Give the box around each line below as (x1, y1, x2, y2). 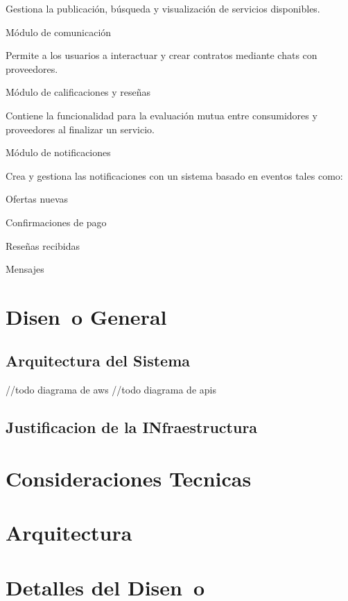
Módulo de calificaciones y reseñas (6, 85, 151, 99)
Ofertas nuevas (6, 192, 69, 206)
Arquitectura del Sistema (6, 350, 190, 371)
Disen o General (6, 302, 167, 330)
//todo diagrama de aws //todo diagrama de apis (6, 382, 216, 397)
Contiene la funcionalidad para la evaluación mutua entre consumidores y (6, 108, 317, 122)
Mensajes (6, 262, 44, 276)
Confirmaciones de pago (6, 214, 107, 229)
